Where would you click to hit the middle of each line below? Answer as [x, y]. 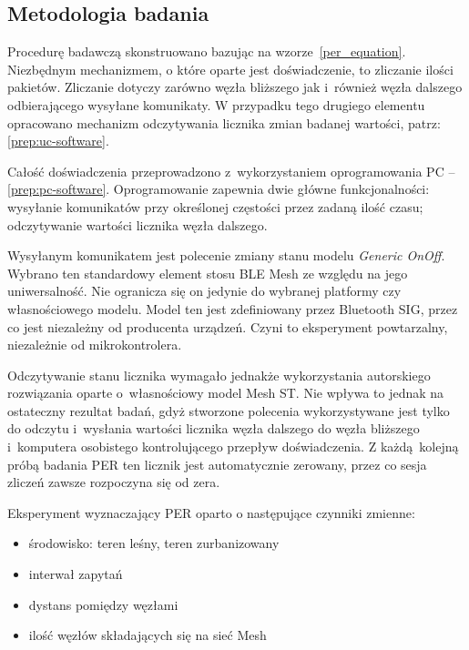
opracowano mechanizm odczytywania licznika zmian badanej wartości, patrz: [224, 122]
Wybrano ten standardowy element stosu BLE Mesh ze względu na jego [208, 273]
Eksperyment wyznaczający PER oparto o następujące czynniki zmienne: [211, 512]
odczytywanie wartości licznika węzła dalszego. [138, 224]
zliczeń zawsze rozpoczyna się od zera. [114, 482]
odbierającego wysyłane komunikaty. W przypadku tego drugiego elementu [216, 104]
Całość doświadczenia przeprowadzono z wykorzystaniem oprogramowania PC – [231, 171]
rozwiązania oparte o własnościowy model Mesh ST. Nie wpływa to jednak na [226, 393]
